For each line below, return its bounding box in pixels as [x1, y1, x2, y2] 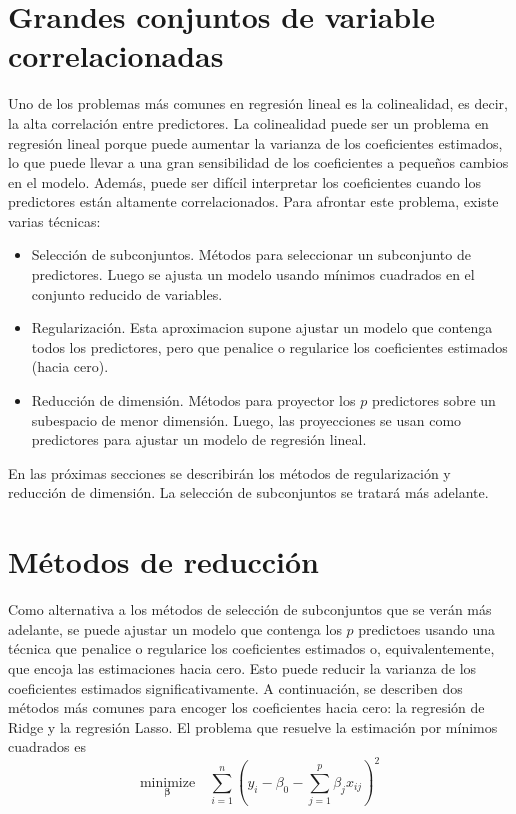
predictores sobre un [371, 390, 496, 411]
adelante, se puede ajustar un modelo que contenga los [8, 618, 342, 639]
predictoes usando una [358, 618, 496, 639]
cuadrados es [8, 736, 86, 757]
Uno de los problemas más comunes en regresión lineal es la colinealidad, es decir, [8, 93, 508, 114]
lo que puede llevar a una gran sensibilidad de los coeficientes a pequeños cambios [8, 152, 509, 173]
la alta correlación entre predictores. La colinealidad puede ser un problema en [8, 112, 489, 133]
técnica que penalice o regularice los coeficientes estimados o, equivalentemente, [8, 638, 495, 659]
